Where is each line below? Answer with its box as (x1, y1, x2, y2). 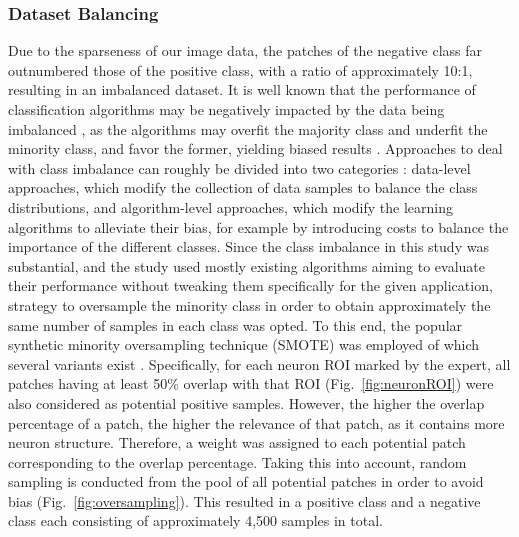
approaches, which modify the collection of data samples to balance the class (8, 177, 478, 198)
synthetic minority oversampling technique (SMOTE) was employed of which (8, 334, 480, 355)
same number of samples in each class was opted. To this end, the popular (8, 314, 463, 335)
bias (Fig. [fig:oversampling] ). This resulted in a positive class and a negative (8, 490, 481, 511)
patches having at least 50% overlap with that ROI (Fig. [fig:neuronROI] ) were (8, 373, 494, 394)
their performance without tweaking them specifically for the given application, (8, 275, 493, 296)
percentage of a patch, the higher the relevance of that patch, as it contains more (8, 412, 505, 433)
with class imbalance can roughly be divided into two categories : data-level (8, 157, 471, 178)
